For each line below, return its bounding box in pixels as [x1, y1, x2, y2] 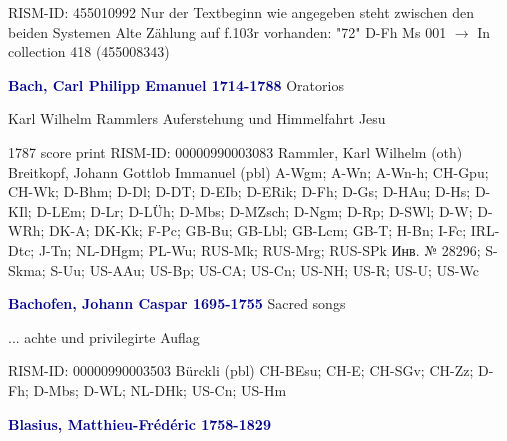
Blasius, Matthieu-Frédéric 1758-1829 [8, 413, 271, 434]
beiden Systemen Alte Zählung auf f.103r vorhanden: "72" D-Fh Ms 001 [8, 21, 447, 42]
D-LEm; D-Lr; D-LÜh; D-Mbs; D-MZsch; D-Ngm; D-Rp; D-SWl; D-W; [36, 200, 473, 221]
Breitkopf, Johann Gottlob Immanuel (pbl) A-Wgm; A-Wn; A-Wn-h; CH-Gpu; [8, 161, 489, 182]
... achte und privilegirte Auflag [8, 326, 200, 347]
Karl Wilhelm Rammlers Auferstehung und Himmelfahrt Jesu [8, 108, 386, 129]
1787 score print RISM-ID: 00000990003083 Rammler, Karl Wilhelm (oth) [8, 141, 463, 162]
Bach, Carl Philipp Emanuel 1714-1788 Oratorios [8, 74, 344, 95]
